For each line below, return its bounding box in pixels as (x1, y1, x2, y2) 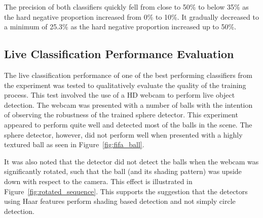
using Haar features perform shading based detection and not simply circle (4, 196, 236, 206)
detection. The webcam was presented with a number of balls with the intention (4, 99, 253, 110)
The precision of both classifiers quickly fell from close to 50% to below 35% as (4, 2, 249, 12)
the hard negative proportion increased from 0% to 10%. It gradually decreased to (4, 11, 259, 22)
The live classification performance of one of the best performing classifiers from (4, 69, 252, 80)
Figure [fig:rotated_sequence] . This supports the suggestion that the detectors (4, 186, 248, 196)
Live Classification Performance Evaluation (4, 46, 234, 62)
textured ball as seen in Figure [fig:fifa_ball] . (4, 139, 144, 150)
